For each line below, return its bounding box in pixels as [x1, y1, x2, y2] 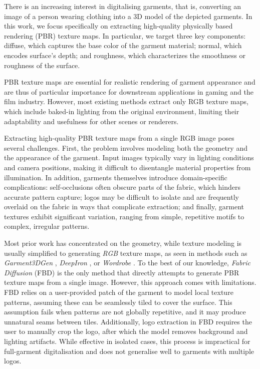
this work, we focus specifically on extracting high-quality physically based [4, 21, 233, 31]
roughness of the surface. [4, 60, 80, 70]
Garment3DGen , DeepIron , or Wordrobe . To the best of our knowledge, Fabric [4, 257, 250, 268]
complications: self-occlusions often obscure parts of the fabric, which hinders [4, 182, 241, 192]
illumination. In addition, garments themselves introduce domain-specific [4, 172, 227, 182]
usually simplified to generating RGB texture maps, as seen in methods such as [4, 247, 247, 258]
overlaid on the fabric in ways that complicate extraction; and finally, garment [4, 201, 244, 212]
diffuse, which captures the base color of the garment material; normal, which [4, 40, 242, 51]
